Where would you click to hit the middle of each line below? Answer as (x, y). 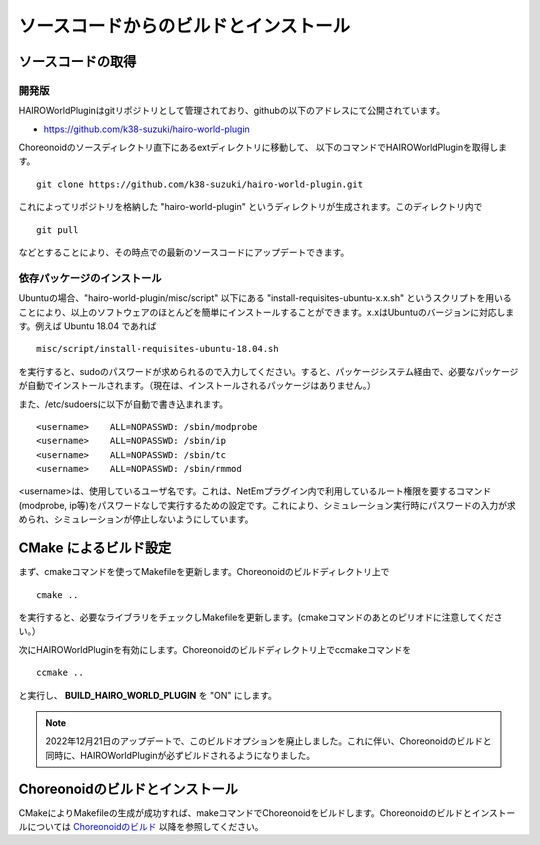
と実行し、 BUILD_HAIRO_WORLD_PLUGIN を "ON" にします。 (147, 695)
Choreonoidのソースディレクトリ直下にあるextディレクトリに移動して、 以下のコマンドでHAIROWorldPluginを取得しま (262, 147)
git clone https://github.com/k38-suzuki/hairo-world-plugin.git (200, 184)
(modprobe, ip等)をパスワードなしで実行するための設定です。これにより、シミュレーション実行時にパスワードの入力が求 (267, 505)
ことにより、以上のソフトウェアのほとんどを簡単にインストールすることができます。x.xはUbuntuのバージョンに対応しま (266, 312)
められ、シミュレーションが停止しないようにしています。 (136, 519)
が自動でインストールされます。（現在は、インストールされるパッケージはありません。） (197, 386)
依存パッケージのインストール (90, 278)
